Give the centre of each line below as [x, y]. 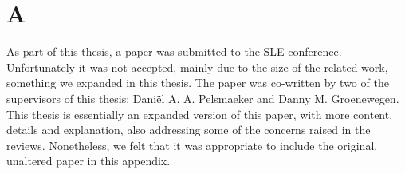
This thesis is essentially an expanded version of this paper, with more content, [200, 114]
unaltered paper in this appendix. [88, 161]
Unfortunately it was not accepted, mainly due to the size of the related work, [197, 67]
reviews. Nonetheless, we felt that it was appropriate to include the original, [192, 145]
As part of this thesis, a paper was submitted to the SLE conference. [174, 51]
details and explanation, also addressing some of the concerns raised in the [189, 130]
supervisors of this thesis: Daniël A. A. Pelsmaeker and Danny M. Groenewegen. [203, 98]
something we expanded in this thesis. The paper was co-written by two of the [198, 83]
